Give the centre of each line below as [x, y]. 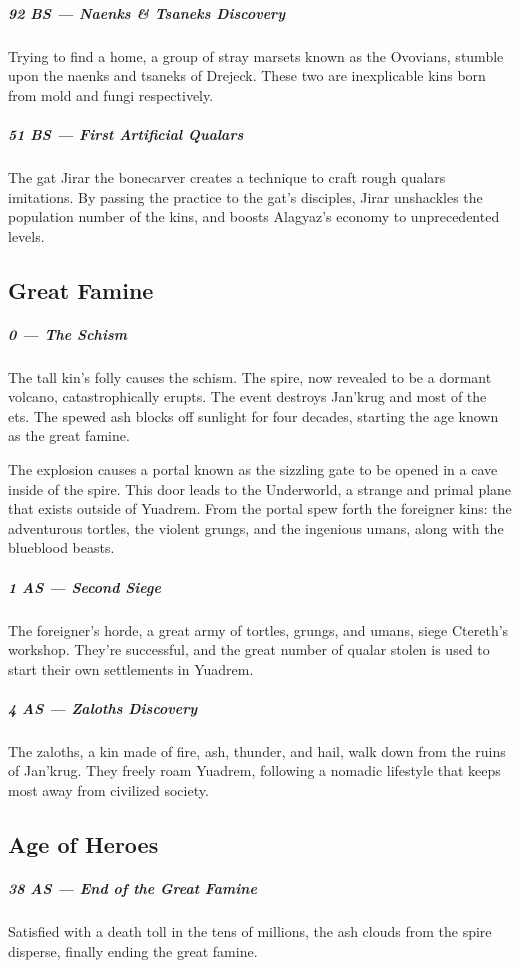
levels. [26, 235]
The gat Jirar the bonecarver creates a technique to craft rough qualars [227, 176]
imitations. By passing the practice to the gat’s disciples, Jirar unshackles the [245, 196]
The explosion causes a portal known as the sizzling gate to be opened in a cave [253, 469]
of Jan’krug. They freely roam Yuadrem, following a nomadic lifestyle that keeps [254, 770]
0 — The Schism [67, 333]
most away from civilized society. [108, 790]
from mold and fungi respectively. [111, 94]
